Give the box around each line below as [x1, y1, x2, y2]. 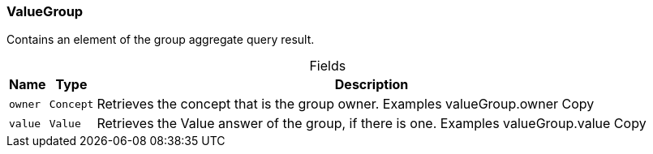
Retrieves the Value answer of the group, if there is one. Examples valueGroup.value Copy [97, 115, 647, 132]
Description [334, 76, 409, 93]
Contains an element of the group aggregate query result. [6, 32, 315, 47]
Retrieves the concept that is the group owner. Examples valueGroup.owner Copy [97, 96, 595, 113]
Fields [309, 58, 346, 75]
